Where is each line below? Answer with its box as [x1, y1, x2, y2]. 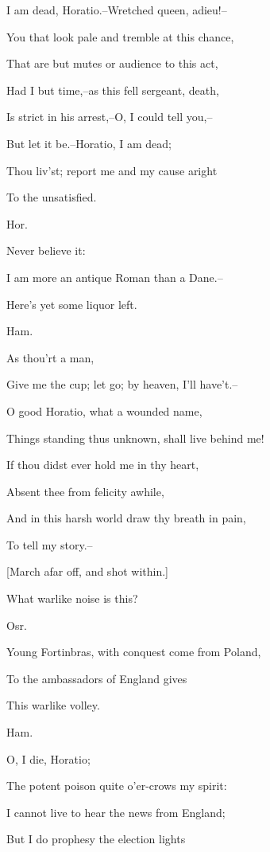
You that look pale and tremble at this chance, [6, 28, 234, 45]
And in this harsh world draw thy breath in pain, [6, 510, 246, 526]
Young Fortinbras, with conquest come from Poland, [6, 643, 261, 660]
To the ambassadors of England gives [6, 670, 187, 686]
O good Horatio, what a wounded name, [6, 402, 202, 419]
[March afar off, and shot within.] [6, 563, 168, 580]
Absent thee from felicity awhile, [6, 483, 164, 499]
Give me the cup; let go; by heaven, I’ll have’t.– [6, 376, 238, 393]
